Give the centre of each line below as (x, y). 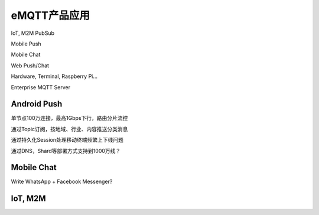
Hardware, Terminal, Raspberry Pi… (54, 76)
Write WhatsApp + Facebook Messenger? (62, 182)
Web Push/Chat (30, 66)
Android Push (37, 104)
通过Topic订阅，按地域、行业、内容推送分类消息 (69, 129)
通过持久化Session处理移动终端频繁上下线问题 (67, 140)
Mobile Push (26, 44)
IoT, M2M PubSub (32, 33)
